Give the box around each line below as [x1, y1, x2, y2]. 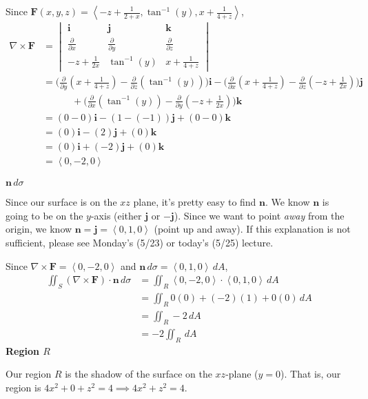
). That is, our [280, 367, 341, 381]
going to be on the [6, 208, 83, 222]
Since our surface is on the [6, 195, 117, 209]
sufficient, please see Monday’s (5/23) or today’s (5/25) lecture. [6, 235, 274, 250]
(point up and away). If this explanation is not [154, 222, 351, 236]
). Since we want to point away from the [174, 208, 345, 222]
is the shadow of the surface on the [65, 367, 212, 381]
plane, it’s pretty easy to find [133, 195, 256, 209]
